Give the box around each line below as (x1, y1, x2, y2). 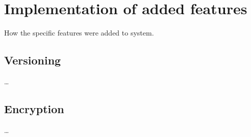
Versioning (4, 52, 61, 68)
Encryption (4, 100, 64, 116)
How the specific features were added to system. (4, 27, 154, 38)
